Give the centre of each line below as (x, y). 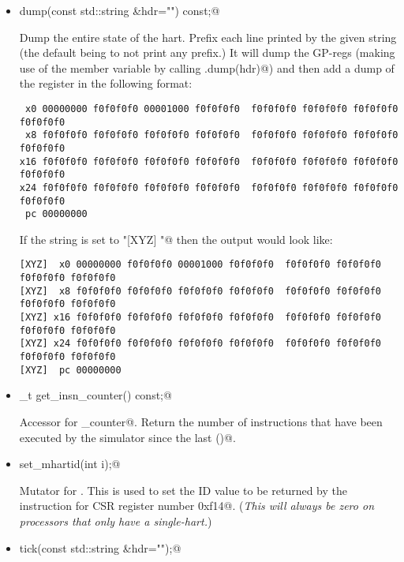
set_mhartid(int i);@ (70, 464)
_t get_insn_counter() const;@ (95, 395)
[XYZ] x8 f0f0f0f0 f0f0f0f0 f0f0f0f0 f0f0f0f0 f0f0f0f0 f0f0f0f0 (200, 291)
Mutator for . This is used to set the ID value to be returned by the (183, 490)
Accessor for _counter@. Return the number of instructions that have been (201, 421)
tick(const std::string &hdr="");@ (100, 547)
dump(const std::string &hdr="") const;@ (120, 10)
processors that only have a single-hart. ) (116, 521)
